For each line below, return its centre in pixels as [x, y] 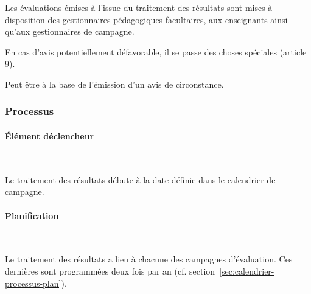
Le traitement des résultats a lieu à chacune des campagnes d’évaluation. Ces [149, 259]
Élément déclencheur [50, 136]
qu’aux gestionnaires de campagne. [70, 31]
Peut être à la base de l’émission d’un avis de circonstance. [114, 84]
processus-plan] [33, 283]
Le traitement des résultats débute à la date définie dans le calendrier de [140, 179]
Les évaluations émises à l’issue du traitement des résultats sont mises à [139, 7]
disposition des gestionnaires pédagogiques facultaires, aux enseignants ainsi [146, 19]
